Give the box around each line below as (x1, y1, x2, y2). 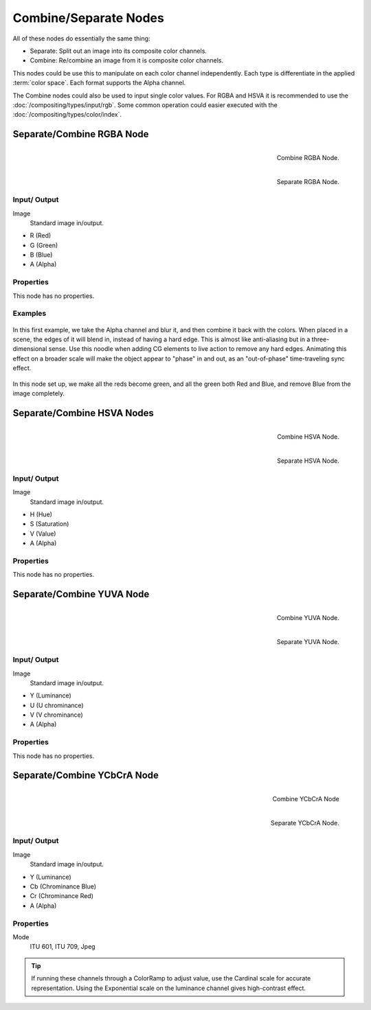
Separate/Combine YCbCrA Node (12, 770, 159, 781)
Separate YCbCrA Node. (270, 819, 339, 827)
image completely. (12, 389, 65, 398)
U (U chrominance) (30, 701, 84, 709)
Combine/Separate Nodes (12, 10, 164, 25)
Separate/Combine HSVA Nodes (12, 407, 155, 419)
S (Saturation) (30, 520, 69, 528)
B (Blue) (30, 251, 53, 259)
